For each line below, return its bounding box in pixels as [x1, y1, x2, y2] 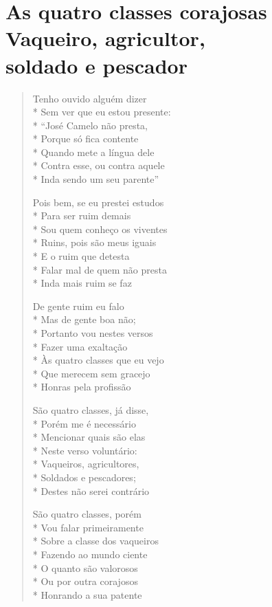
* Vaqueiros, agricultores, [32, 456, 139, 471]
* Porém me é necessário [32, 416, 136, 430]
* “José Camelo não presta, [32, 118, 148, 132]
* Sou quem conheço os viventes [32, 221, 168, 236]
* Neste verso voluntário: [32, 443, 137, 457]
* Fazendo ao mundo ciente [32, 547, 148, 561]
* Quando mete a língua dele [32, 144, 155, 159]
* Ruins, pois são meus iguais [32, 235, 157, 250]
